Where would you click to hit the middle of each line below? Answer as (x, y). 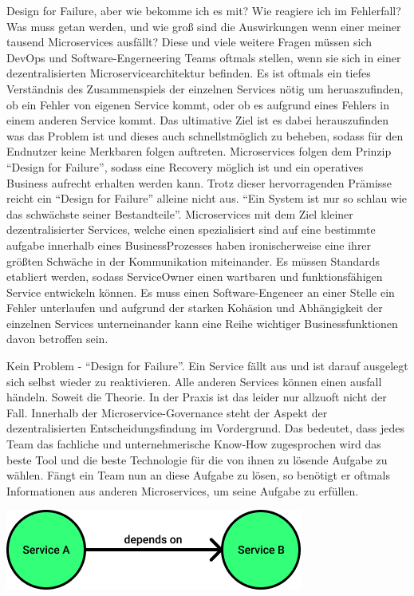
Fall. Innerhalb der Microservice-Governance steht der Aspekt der (167, 412)
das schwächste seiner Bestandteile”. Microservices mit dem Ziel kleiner (180, 213)
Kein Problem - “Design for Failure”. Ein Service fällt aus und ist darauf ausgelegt (207, 366)
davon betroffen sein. (57, 339)
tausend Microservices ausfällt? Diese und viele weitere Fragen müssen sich (189, 42)
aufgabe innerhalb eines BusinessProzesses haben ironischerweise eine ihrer (189, 245)
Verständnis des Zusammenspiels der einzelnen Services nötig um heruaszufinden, (205, 88)
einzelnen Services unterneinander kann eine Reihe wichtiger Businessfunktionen (202, 323)
